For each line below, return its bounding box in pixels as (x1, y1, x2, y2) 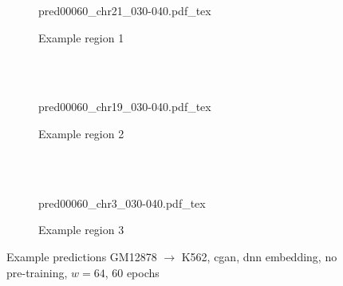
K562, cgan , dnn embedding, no (181, 248, 337, 264)
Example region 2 (38, 125, 124, 141)
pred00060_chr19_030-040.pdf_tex (38, 98, 211, 115)
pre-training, (6, 264, 68, 280)
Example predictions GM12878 (6, 248, 157, 264)
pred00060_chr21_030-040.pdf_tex (38, 2, 211, 18)
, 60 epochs (104, 264, 160, 280)
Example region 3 (38, 221, 124, 238)
